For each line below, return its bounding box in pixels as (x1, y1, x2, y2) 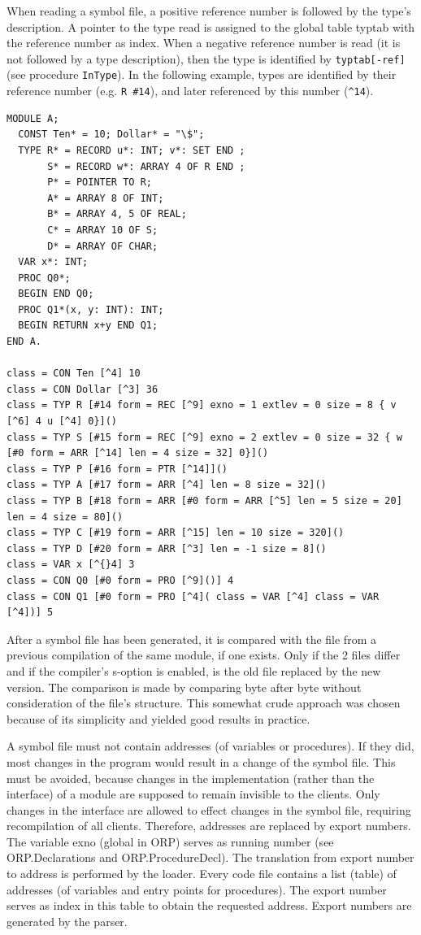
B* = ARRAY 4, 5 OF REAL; (47, 208, 187, 220)
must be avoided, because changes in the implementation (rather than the (7, 769, 375, 786)
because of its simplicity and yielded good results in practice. (7, 710, 310, 727)
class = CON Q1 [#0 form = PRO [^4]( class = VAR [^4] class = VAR (7, 590, 380, 602)
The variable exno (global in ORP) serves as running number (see (7, 833, 334, 850)
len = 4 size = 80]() (7, 511, 124, 523)
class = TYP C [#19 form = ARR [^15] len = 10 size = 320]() (7, 527, 345, 539)
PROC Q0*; (18, 272, 71, 284)
